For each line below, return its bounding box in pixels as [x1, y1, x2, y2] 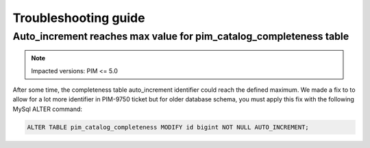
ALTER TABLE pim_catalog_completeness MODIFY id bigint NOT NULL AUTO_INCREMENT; [27, 123, 310, 131]
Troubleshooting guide [12, 10, 145, 25]
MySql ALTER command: [12, 105, 82, 113]
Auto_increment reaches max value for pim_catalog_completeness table [12, 30, 349, 42]
